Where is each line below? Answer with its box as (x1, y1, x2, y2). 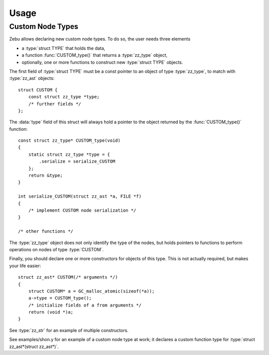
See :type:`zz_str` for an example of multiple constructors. (9, 327, 129, 333)
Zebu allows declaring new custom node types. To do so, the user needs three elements (9, 36, 191, 42)
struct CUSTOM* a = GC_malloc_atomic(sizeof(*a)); (28, 288, 155, 294)
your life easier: (9, 263, 41, 269)
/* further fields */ (28, 101, 82, 107)
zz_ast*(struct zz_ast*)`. (9, 344, 59, 350)
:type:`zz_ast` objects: (9, 75, 55, 81)
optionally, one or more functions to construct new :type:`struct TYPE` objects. (21, 59, 183, 65)
